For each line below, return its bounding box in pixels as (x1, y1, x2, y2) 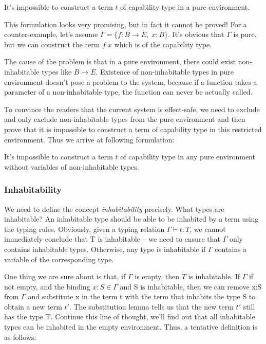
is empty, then (135, 271, 180, 282)
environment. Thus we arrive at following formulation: (4, 134, 175, 144)
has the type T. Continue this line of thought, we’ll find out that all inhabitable (4, 311, 255, 322)
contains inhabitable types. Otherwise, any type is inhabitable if (4, 243, 206, 254)
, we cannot (189, 223, 226, 234)
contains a (215, 243, 247, 254)
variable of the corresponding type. (4, 254, 114, 264)
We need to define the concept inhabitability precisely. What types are (4, 203, 224, 214)
